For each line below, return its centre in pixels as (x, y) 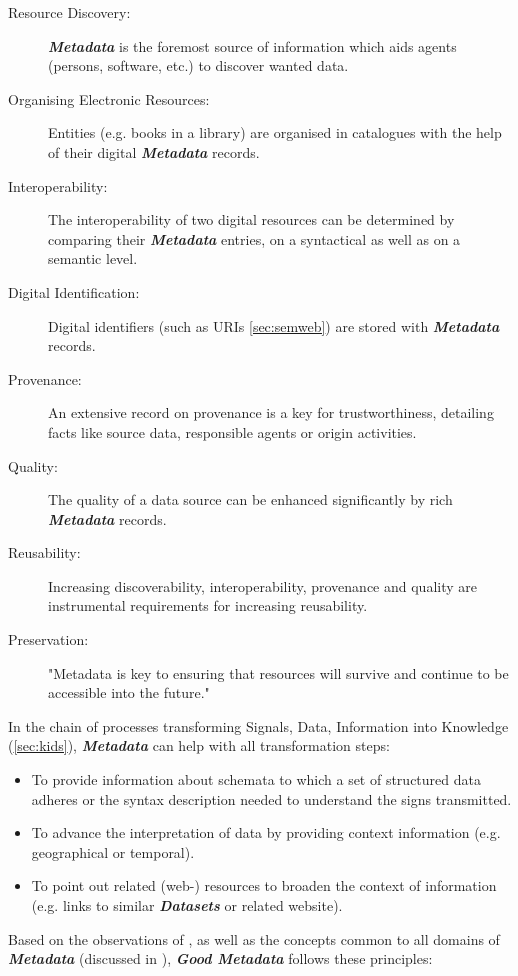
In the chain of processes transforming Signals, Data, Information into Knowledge (258, 725)
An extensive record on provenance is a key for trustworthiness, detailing (271, 412)
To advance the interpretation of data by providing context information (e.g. (266, 832)
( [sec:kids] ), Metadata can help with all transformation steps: (199, 745)
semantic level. (93, 258)
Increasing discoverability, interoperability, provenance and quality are (263, 585)
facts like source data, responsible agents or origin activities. (232, 431)
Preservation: (48, 639)
